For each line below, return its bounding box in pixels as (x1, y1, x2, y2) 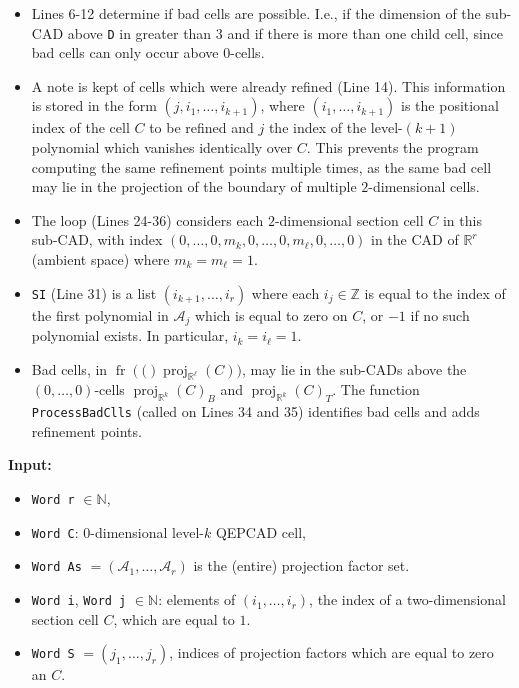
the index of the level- (268, 117, 403, 138)
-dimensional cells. (368, 176, 480, 197)
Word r (31, 493, 75, 508)
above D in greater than (67, 22, 212, 43)
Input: (8, 454, 52, 475)
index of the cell (31, 117, 130, 138)
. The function (332, 379, 420, 400)
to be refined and (149, 117, 254, 138)
